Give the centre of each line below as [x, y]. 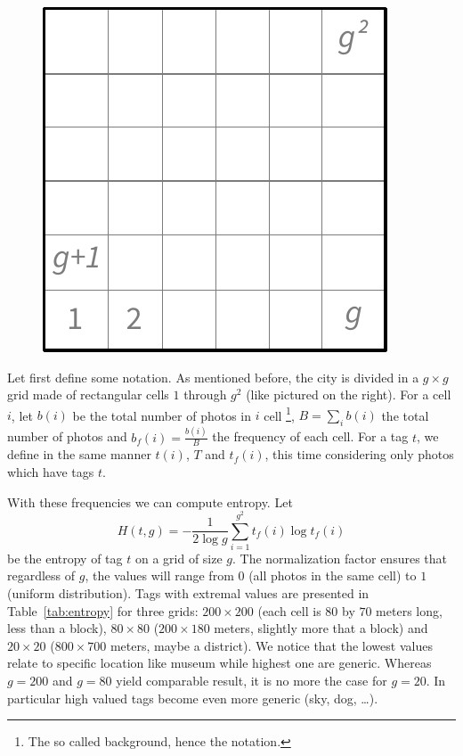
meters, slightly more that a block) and [321, 628]
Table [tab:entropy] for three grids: [103, 610]
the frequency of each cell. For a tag [310, 436]
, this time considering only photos [359, 454]
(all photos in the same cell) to [333, 575]
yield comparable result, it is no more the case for [252, 680]
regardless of [41, 575]
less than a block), [57, 628]
